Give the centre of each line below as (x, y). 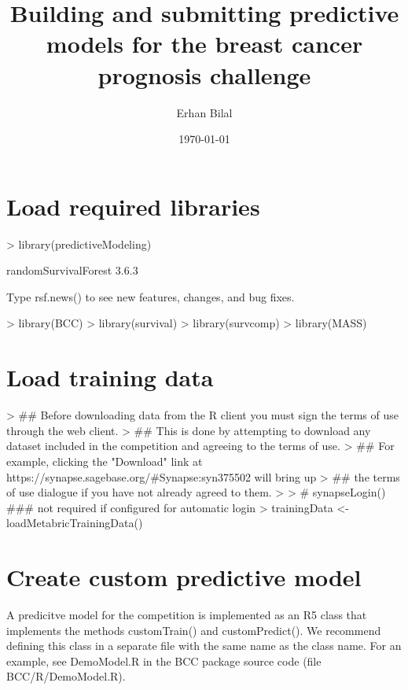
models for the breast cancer (204, 44)
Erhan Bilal (204, 112)
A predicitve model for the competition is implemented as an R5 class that (187, 614)
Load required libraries (133, 206)
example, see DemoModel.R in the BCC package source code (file (164, 660)
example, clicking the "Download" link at (105, 461)
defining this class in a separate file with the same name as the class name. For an (204, 646)
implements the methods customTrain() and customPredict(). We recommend (194, 630)
